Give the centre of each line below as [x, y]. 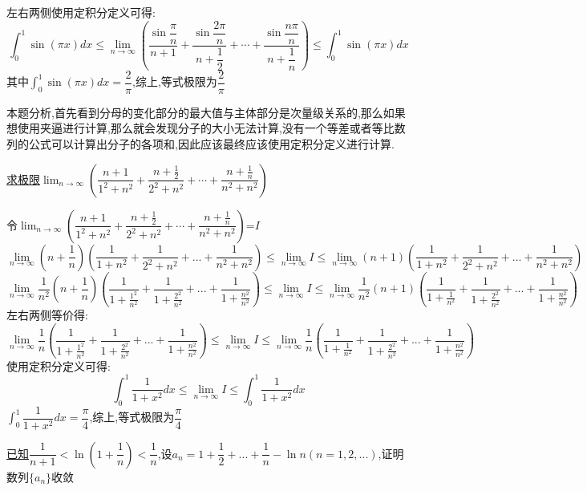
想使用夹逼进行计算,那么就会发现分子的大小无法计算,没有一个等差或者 [189, 128]
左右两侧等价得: [47, 314]
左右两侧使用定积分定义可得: [81, 12]
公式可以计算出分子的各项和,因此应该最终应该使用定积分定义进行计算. [211, 143]
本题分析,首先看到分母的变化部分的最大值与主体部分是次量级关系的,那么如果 [206, 112]
